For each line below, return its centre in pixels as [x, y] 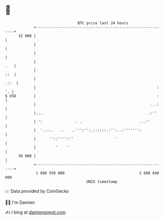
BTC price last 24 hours [103, 23]
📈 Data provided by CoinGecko [37, 191]
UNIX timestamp [102, 182]
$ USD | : [82, 96]
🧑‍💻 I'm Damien [20, 202]
